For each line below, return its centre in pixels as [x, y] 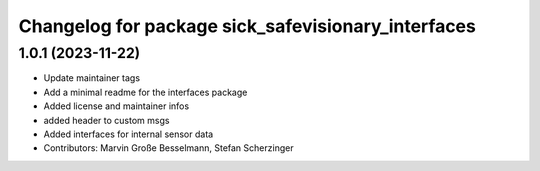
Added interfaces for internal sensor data [128, 134]
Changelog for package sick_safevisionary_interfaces [247, 26]
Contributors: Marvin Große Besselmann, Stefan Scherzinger [168, 148]
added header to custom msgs [106, 120]
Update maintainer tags [91, 78]
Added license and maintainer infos [116, 106]
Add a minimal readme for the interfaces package [145, 92]
